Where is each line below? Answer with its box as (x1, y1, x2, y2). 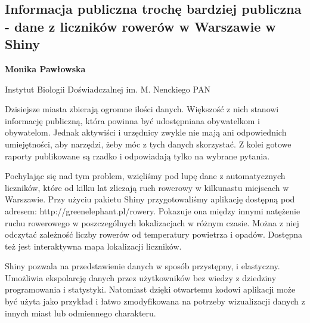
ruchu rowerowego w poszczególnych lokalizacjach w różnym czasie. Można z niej (5, 216, 299, 229)
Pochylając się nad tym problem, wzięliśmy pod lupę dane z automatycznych (5, 170, 286, 182)
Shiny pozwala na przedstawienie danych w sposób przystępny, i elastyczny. (5, 260, 280, 272)
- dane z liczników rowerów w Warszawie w (5, 17, 276, 35)
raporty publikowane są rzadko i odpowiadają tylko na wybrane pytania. (5, 149, 270, 162)
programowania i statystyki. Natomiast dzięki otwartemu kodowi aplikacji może (5, 283, 296, 296)
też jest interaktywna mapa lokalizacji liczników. (5, 239, 182, 252)
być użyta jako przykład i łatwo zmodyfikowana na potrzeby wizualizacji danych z (5, 295, 305, 307)
